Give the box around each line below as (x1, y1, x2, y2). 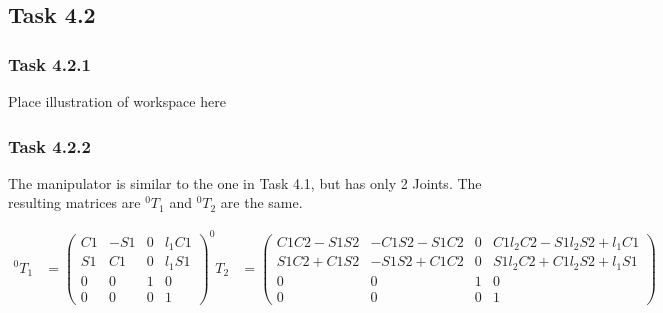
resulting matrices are (8, 192, 141, 213)
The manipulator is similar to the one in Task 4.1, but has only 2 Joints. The (8, 172, 482, 193)
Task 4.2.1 (8, 51, 91, 76)
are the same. (220, 192, 303, 213)
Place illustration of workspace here (8, 91, 226, 111)
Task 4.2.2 (8, 133, 91, 158)
